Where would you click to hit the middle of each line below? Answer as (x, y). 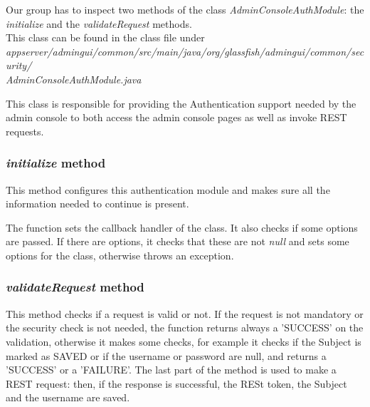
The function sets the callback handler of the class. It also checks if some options (182, 227)
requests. (25, 131)
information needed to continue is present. (97, 203)
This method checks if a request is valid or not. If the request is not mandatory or (185, 313)
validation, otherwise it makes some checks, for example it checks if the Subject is (184, 341)
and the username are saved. (68, 397)
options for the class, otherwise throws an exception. (120, 255)
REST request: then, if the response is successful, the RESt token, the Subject (176, 383)
